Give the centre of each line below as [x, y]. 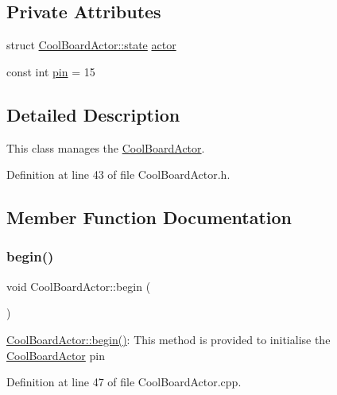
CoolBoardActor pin [56, 355]
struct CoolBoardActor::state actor [91, 45]
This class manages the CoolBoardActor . [106, 147]
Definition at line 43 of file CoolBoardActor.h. [118, 174]
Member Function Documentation [149, 217]
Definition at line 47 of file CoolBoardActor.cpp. [124, 382]
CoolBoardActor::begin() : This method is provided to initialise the [168, 339]
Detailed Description [93, 114]
